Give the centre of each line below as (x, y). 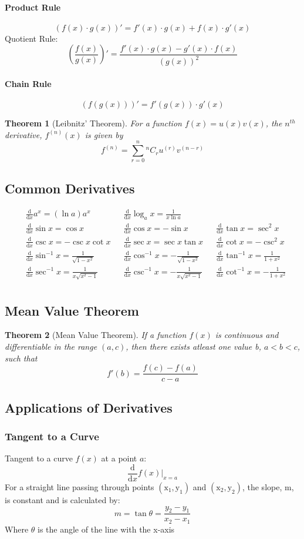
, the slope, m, (268, 486)
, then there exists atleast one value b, (193, 346)
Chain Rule (28, 83)
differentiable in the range (51, 346)
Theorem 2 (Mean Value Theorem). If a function (96, 335)
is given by (104, 134)
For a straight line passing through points (80, 486)
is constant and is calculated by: (63, 499)
